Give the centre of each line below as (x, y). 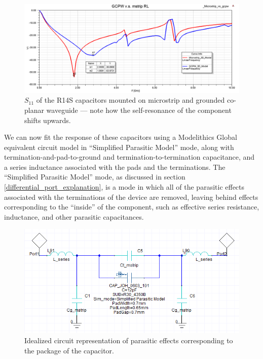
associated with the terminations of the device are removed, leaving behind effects (131, 197)
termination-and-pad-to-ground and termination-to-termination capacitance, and (129, 157)
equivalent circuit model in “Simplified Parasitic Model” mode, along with (119, 147)
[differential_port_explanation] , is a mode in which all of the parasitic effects (124, 187)
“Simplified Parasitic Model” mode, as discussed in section (95, 177)
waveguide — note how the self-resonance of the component (139, 110)
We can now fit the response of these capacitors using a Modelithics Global (121, 137)
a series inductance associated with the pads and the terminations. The (115, 167)
